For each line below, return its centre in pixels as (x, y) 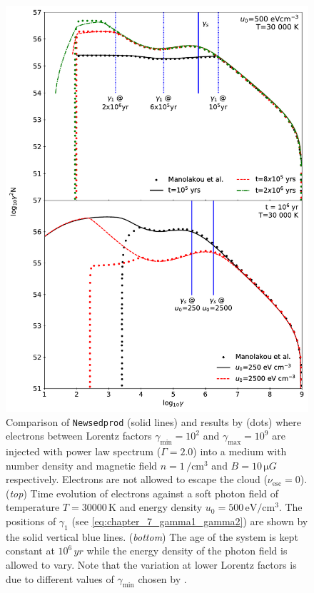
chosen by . (162, 578)
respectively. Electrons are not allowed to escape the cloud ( (137, 479)
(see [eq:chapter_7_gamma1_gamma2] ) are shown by (190, 521)
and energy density (161, 507)
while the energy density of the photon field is (187, 551)
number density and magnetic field (82, 465)
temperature (33, 507)
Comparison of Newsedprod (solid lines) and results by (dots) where (154, 421)
